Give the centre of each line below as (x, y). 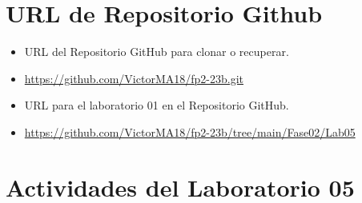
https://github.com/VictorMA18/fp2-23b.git (134, 78)
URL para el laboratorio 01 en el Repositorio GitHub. (157, 105)
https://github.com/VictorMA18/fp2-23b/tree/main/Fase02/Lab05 (190, 131)
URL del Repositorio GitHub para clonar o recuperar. (157, 52)
